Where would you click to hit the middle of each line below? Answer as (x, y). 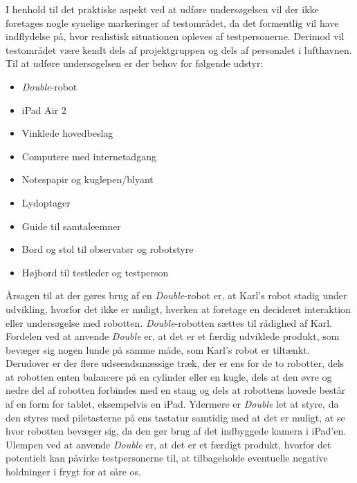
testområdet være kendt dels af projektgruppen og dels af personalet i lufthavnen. (179, 49)
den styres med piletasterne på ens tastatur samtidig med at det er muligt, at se (175, 417)
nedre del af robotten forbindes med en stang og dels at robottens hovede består (176, 390)
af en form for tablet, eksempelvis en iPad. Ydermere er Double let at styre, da (172, 404)
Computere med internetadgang (89, 156)
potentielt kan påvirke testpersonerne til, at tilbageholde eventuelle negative (167, 458)
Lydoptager (46, 202)
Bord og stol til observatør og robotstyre (108, 249)
